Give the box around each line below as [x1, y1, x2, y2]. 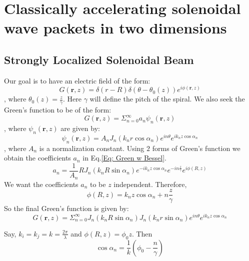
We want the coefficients [4, 178, 78, 189]
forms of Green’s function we [152, 142, 240, 153]
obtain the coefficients [4, 152, 71, 163]
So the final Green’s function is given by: [4, 203, 129, 213]
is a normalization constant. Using [39, 142, 144, 153]
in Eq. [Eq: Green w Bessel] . [82, 152, 166, 163]
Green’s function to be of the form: [4, 104, 111, 115]
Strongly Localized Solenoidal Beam [4, 51, 194, 67]
